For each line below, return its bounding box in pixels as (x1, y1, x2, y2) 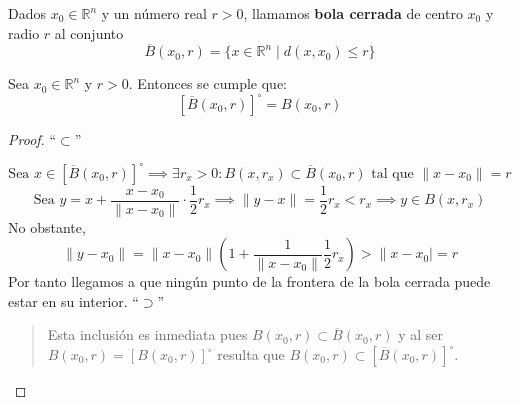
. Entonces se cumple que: (128, 73, 288, 94)
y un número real (101, 3, 207, 23)
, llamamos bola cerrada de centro (243, 3, 463, 23)
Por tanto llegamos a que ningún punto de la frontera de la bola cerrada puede (8, 271, 491, 292)
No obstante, (8, 216, 86, 237)
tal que (371, 166, 414, 181)
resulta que (217, 344, 285, 365)
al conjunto (54, 22, 124, 43)
